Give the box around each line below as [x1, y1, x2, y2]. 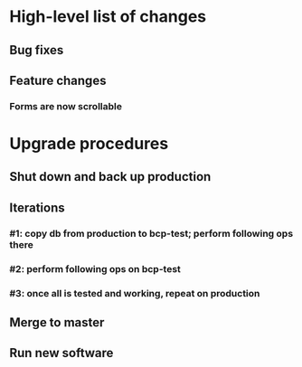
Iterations [9, 200, 65, 215]
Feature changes [9, 72, 107, 88]
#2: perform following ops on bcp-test [9, 262, 181, 275]
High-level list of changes [9, 6, 207, 27]
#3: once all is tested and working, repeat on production [9, 287, 260, 299]
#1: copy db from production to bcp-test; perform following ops [9, 227, 294, 240]
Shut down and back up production [9, 169, 212, 184]
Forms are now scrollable [9, 99, 123, 112]
